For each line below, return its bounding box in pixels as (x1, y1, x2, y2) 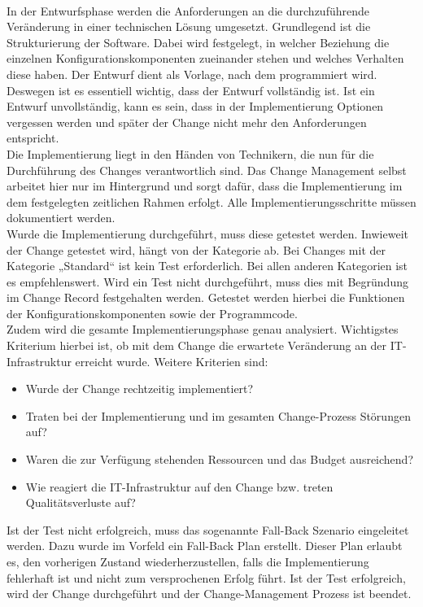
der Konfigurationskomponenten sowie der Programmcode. (7, 304, 298, 321)
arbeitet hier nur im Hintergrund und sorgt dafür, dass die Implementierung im (7, 177, 403, 194)
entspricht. (7, 129, 59, 146)
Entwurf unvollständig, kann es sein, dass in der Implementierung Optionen (7, 98, 384, 115)
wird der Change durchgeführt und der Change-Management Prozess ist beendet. (7, 585, 412, 602)
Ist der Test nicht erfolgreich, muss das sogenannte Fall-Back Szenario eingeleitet (7, 521, 409, 538)
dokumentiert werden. (7, 209, 116, 226)
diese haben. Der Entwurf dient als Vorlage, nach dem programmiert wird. (7, 65, 377, 82)
